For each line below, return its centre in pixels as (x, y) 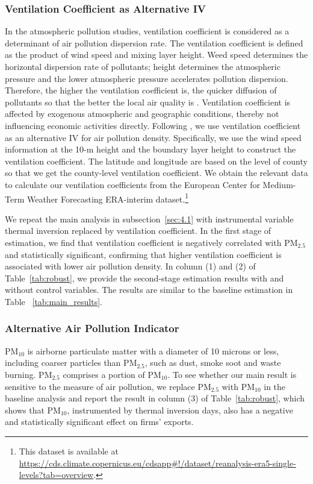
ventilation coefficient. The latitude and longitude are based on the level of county (156, 161)
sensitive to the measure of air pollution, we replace (100, 386)
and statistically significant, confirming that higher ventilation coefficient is (143, 254)
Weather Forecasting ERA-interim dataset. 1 (108, 198)
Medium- (279, 184)
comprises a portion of (104, 374)
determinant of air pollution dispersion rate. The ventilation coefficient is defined (154, 42)
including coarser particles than (63, 363)
